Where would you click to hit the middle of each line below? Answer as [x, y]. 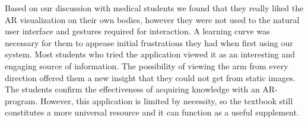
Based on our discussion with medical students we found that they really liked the [154, 8]
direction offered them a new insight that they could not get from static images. [150, 77]
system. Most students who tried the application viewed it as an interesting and [150, 54]
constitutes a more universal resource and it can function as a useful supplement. [152, 112]
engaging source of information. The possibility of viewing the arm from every [147, 65]
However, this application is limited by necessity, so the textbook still [166, 100]
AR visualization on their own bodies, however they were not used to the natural [152, 19]
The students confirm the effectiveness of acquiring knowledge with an [132, 89]
